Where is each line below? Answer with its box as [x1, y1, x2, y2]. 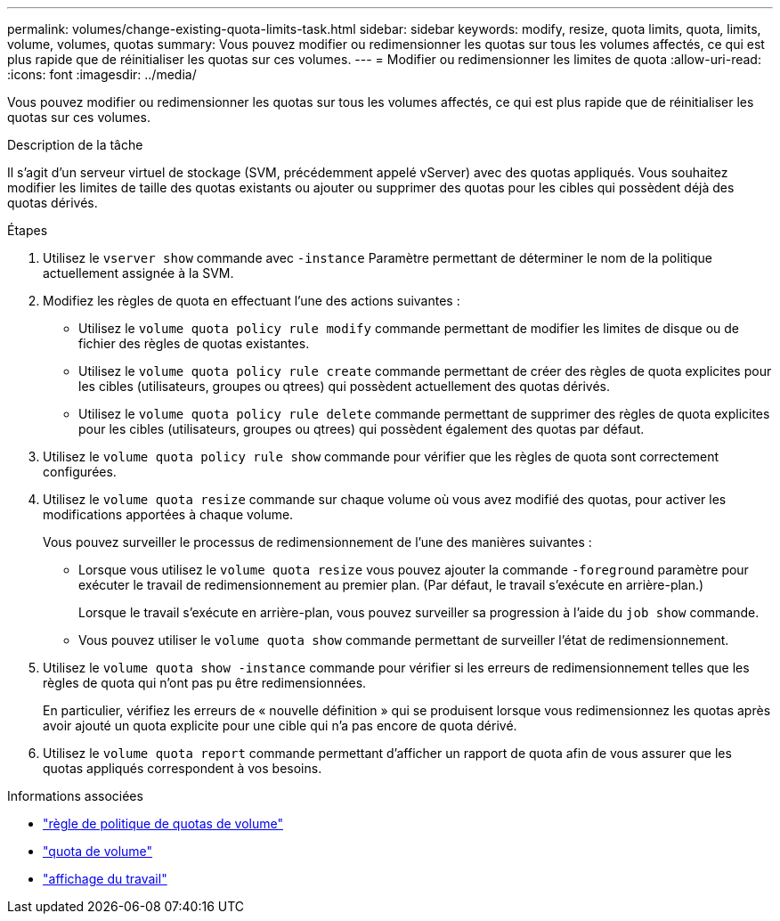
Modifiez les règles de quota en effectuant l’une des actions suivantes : [43, 293, 460, 308]
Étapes [7, 223, 48, 238]
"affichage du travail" [43, 871, 167, 886]
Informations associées [7, 788, 143, 803]
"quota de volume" [43, 844, 153, 859]
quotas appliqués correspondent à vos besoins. [43, 761, 322, 776]
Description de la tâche [7, 137, 143, 152]
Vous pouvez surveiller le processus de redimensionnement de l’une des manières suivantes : [43, 534, 592, 550]
